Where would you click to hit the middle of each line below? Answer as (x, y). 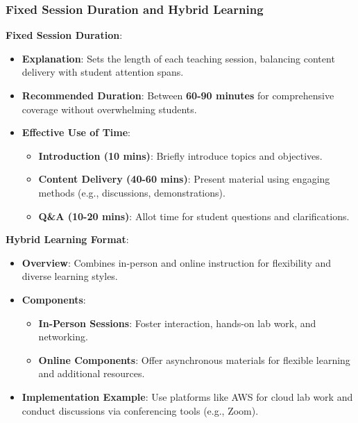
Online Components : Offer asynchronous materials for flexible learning (194, 359)
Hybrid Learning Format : (67, 239)
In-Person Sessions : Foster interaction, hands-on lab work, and (177, 323)
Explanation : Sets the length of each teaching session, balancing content (178, 58)
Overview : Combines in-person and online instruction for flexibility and (177, 262)
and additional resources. (92, 373)
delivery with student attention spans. (103, 72)
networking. (63, 337)
